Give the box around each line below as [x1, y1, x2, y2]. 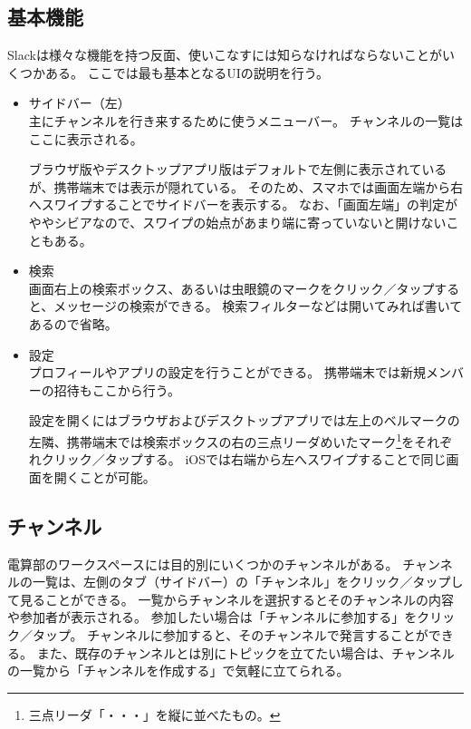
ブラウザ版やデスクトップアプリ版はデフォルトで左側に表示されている [28, 160, 447, 179]
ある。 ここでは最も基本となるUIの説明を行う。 [44, 63, 329, 82]
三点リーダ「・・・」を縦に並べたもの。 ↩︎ [28, 705, 281, 724]
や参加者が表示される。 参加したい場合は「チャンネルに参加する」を [7, 607, 418, 627]
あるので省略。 [28, 314, 118, 333]
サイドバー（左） [28, 93, 130, 112]
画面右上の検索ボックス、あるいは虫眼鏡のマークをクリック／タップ [28, 278, 435, 297]
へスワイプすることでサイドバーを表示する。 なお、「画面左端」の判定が [28, 195, 458, 214]
